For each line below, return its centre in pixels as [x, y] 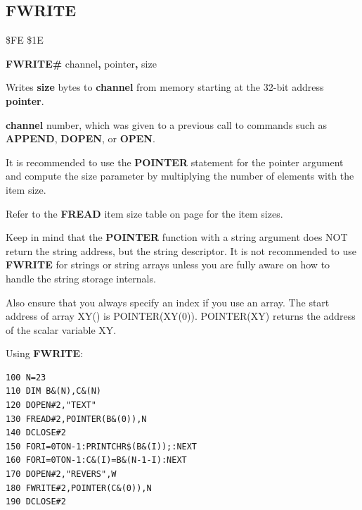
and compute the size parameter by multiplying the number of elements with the [180, 176]
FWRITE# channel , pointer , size [81, 63]
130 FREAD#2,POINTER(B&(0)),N [76, 419]
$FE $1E [25, 40]
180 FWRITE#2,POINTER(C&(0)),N [79, 488]
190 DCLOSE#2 [36, 502]
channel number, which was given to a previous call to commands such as [166, 124]
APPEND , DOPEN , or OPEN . [80, 138]
